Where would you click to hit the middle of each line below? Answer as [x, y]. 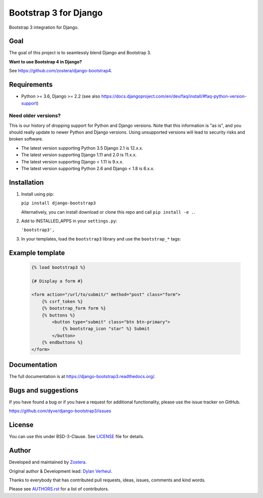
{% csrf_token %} [62, 301]
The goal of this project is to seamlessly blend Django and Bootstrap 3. [80, 53]
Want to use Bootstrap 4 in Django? [46, 61]
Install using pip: [38, 194]
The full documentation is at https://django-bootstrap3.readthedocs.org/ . [82, 377]
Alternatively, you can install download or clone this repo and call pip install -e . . [108, 212]
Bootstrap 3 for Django [56, 13]
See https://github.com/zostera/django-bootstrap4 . [60, 71]
